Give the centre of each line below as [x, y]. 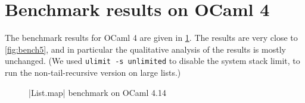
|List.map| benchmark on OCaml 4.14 [97, 92]
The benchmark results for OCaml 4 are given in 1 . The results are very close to [151, 38]
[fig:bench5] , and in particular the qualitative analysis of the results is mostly [145, 49]
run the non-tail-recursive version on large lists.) [93, 72]
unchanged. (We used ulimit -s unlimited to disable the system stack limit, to [152, 61]
